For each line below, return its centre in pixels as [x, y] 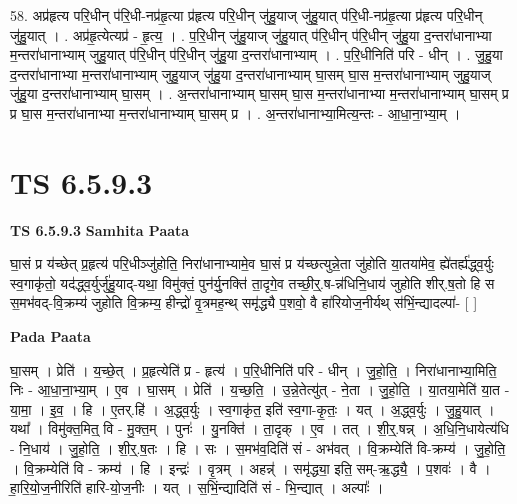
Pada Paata [50, 336]
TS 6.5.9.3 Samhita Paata [100, 229]
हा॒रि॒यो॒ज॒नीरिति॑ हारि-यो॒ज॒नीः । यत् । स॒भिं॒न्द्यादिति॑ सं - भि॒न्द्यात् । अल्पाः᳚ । [197, 487]
